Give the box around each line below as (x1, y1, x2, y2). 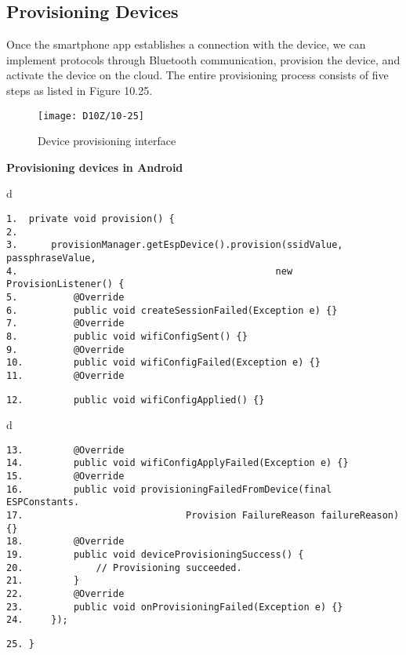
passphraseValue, (6, 252, 96, 264)
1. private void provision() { (6, 213, 175, 225)
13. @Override (6, 444, 125, 456)
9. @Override (6, 344, 125, 355)
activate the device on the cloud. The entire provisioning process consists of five (6, 67, 389, 83)
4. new (6, 265, 293, 277)
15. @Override (6, 471, 125, 482)
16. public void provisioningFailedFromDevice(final (6, 483, 332, 495)
